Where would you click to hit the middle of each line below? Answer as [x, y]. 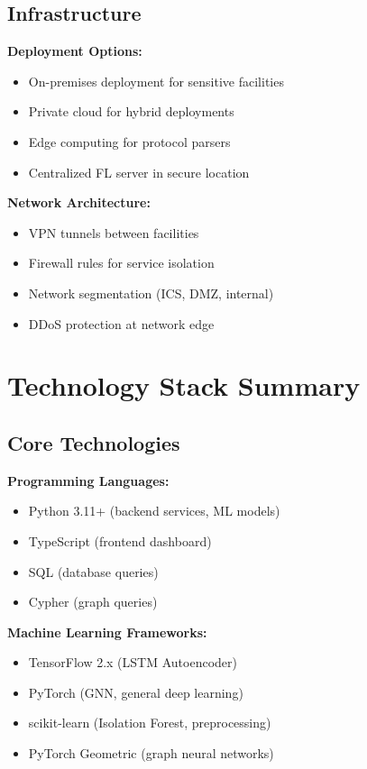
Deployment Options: [75, 51]
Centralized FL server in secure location [139, 172]
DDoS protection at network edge [121, 323]
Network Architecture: [79, 202]
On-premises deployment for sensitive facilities [156, 81]
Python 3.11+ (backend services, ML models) [154, 511]
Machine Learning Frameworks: [107, 632]
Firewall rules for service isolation [121, 263]
